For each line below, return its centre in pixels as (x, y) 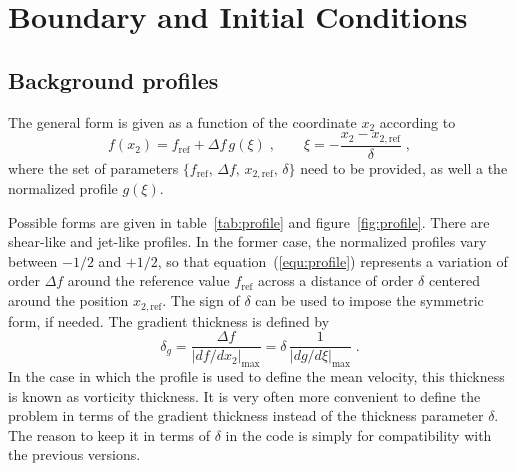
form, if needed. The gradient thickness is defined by (169, 320)
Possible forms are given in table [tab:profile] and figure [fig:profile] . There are (249, 221)
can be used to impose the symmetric (369, 300)
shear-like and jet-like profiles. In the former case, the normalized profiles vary (247, 241)
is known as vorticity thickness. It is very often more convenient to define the (244, 395)
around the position (68, 300)
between (33, 260)
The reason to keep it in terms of (109, 434)
